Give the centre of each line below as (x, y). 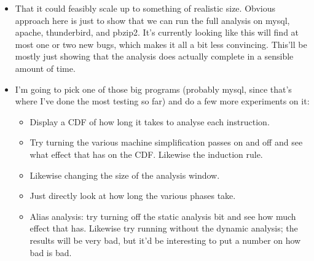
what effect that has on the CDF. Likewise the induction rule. (146, 154)
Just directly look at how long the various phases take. (133, 196)
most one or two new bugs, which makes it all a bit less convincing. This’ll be (161, 44)
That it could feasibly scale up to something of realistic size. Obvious (145, 8)
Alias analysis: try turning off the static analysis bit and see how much (163, 216)
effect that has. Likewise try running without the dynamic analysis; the (164, 228)
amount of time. (45, 68)
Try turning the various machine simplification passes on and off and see (166, 142)
